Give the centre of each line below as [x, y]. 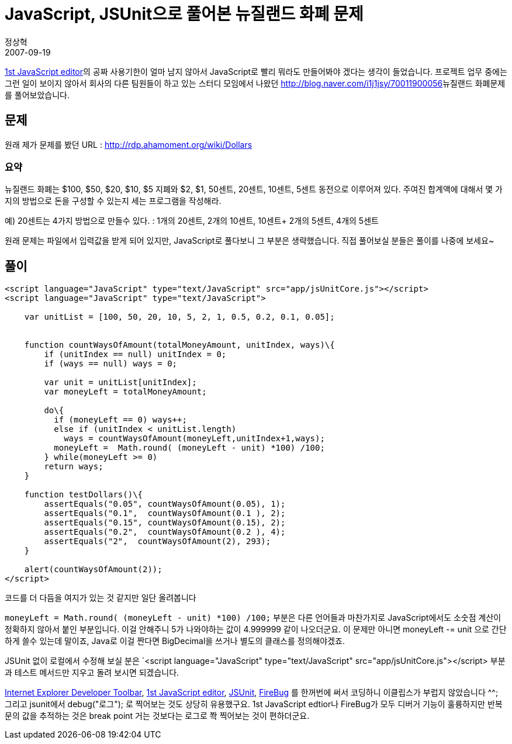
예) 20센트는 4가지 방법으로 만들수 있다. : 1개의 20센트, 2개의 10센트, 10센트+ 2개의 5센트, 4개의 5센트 [192, 221]
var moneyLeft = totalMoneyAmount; [125, 392]
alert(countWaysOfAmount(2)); [93, 570]
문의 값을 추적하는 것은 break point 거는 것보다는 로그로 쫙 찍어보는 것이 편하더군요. [157, 716]
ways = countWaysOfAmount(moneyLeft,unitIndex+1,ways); [194, 439]
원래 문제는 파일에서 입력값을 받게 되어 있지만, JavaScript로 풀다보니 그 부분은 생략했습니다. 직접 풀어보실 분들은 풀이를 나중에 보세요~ [250, 241]
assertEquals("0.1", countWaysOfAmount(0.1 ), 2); [165, 513]
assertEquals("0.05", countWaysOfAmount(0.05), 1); [165, 504]
